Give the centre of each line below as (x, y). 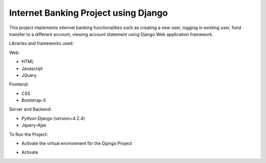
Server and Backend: (30, 109)
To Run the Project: (29, 134)
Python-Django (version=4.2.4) (53, 118)
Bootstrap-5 (34, 100)
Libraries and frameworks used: (41, 43)
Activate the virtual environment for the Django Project (77, 143)
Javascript (32, 68)
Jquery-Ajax (34, 125)
